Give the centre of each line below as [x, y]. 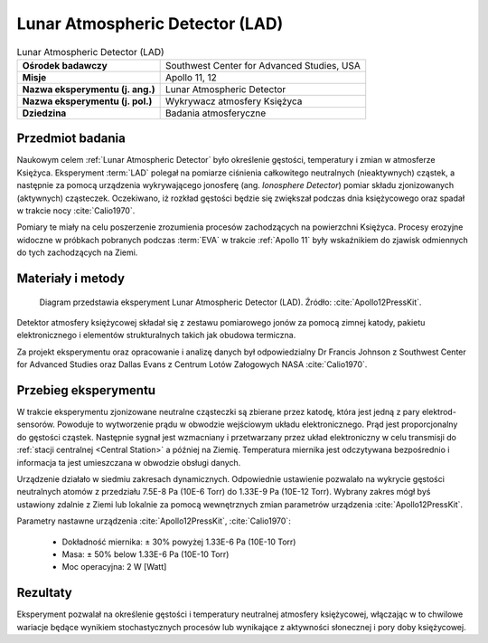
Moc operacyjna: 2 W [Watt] [114, 567]
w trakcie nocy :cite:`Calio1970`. [76, 211]
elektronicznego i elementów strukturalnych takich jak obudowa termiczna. [156, 336]
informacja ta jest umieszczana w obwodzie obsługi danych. [129, 462]
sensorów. [36, 424]
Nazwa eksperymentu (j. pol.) [87, 101]
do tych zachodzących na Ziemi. [77, 252]
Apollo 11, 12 [191, 77]
